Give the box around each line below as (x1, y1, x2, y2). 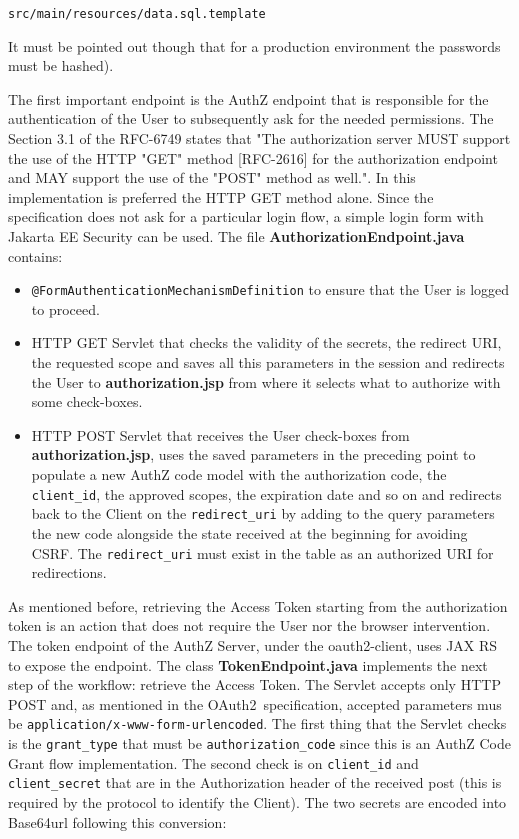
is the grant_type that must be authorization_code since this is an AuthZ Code (8, 732, 511, 753)
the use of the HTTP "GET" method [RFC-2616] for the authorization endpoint (8, 147, 498, 168)
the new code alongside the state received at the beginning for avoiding (31, 522, 468, 543)
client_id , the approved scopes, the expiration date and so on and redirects (31, 483, 502, 504)
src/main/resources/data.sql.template (8, 7, 266, 21)
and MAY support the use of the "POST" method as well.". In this (8, 167, 416, 188)
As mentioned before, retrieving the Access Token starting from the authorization (8, 595, 508, 616)
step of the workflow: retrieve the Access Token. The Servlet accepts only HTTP (8, 674, 501, 695)
